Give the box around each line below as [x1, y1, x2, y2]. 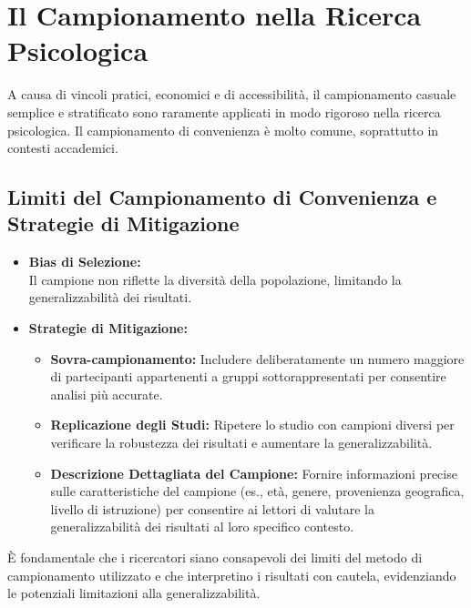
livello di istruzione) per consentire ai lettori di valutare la [50, 499, 375, 518]
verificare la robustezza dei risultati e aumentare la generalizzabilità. [50, 433, 433, 452]
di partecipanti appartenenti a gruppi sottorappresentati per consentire [50, 367, 446, 386]
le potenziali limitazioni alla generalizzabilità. [7, 583, 261, 603]
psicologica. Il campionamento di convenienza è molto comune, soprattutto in [7, 120, 439, 139]
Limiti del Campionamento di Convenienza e [7, 183, 437, 211]
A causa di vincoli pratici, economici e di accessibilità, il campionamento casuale [7, 85, 456, 104]
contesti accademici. [7, 138, 118, 157]
